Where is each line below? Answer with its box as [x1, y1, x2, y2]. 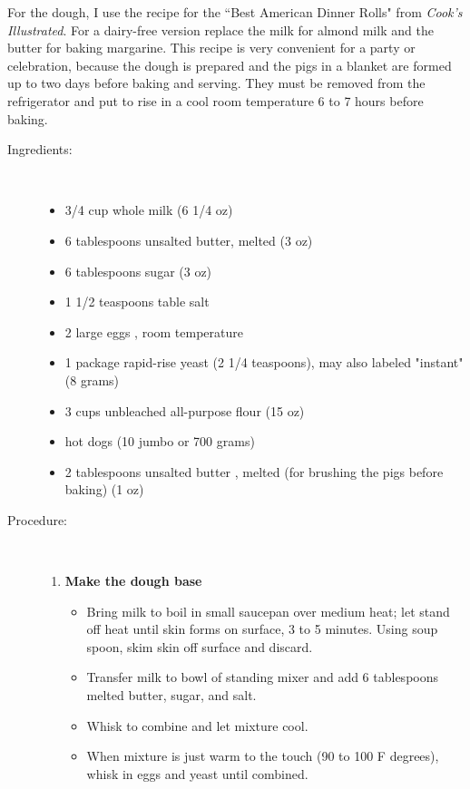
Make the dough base [64, 571, 202, 590]
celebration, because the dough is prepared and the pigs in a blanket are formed [7, 55, 452, 74]
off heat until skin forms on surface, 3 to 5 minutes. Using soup [86, 619, 438, 638]
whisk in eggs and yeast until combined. [86, 764, 308, 783]
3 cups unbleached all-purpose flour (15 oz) [64, 401, 305, 420]
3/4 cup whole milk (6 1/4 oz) [64, 200, 233, 219]
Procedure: [7, 510, 68, 529]
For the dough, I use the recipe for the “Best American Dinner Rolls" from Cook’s [7, 3, 463, 21]
